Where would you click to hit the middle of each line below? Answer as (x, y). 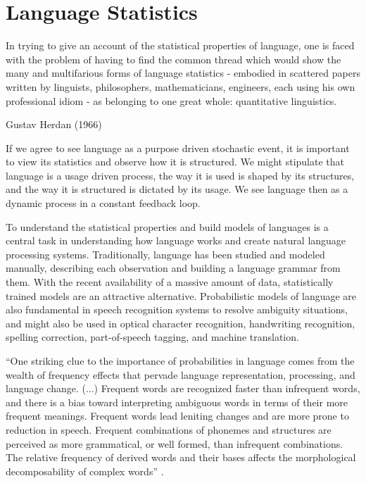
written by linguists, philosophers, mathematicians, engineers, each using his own (181, 86)
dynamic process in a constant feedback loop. (103, 203)
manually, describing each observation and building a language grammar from (173, 268)
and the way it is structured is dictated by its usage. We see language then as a (177, 189)
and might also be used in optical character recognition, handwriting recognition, (181, 323)
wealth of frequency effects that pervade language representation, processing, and (181, 374)
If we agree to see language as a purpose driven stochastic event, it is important (178, 148)
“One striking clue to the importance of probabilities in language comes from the (180, 360)
